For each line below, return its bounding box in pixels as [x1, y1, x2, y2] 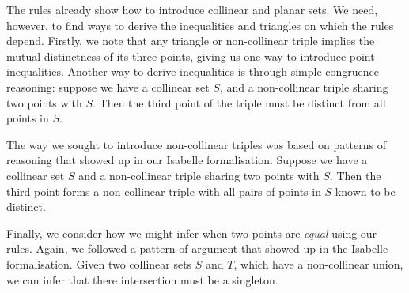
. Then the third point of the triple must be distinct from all [93, 94, 386, 111]
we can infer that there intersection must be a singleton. [6, 271, 278, 287]
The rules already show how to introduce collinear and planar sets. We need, [6, 2, 378, 17]
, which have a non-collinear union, [233, 255, 403, 272]
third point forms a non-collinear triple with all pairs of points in [6, 182, 321, 199]
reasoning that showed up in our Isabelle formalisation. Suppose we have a [6, 152, 368, 168]
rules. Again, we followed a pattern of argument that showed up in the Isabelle [6, 240, 388, 257]
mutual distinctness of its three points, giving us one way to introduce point [6, 47, 375, 64]
